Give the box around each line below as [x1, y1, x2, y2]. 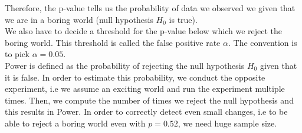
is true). [169, 13, 198, 25]
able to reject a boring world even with [5, 117, 146, 129]
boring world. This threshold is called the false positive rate [5, 36, 221, 48]
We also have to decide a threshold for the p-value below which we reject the [5, 25, 282, 37]
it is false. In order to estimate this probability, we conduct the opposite [5, 71, 265, 83]
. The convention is [228, 36, 297, 48]
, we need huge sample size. [178, 117, 277, 129]
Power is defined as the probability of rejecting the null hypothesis [5, 59, 245, 71]
